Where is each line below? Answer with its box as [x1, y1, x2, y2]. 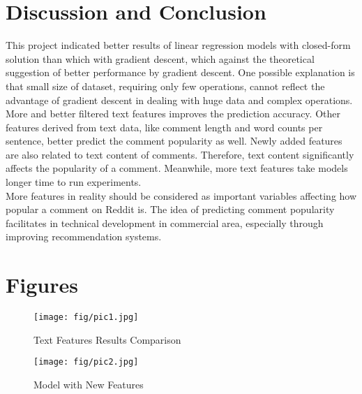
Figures [6, 270, 78, 299]
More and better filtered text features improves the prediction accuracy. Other [6, 106, 340, 121]
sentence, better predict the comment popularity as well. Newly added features [6, 133, 342, 148]
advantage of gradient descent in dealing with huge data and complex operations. [6, 92, 353, 107]
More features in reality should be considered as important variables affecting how [6, 188, 357, 203]
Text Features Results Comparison [33, 332, 181, 346]
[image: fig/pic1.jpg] [33, 312, 139, 323]
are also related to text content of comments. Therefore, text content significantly [6, 147, 354, 161]
